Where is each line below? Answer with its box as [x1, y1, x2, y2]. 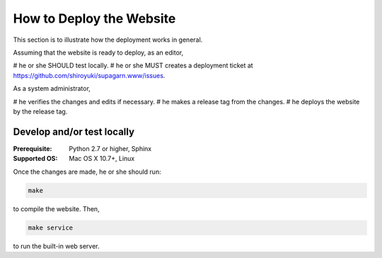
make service [28, 223, 74, 232]
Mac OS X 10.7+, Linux [69, 155, 135, 163]
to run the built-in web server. [13, 242, 100, 250]
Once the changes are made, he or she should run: [13, 167, 162, 176]
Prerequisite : [13, 144, 52, 152]
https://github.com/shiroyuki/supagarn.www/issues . [13, 71, 166, 79]
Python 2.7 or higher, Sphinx [69, 144, 152, 152]
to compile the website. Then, [13, 204, 100, 213]
